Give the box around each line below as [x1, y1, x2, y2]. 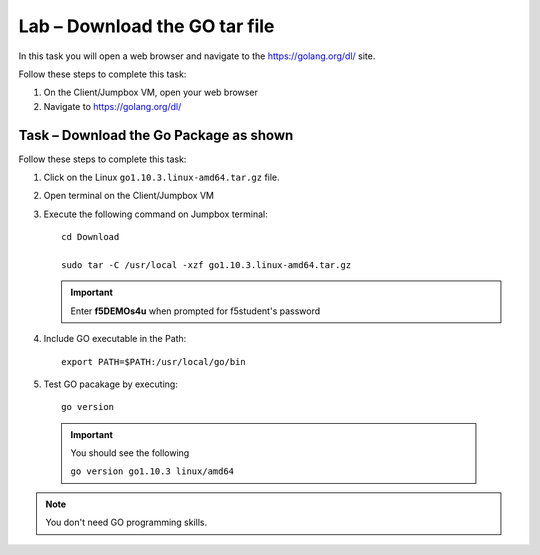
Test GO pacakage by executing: [43, 378, 179, 390]
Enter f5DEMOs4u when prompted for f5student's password [70, 305, 321, 317]
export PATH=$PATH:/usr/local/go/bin [61, 356, 247, 367]
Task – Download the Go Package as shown [18, 126, 294, 144]
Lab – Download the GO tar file [18, 15, 275, 37]
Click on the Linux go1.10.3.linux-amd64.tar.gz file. [43, 171, 280, 184]
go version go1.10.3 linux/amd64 [70, 466, 235, 477]
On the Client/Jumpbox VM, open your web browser [43, 86, 259, 99]
